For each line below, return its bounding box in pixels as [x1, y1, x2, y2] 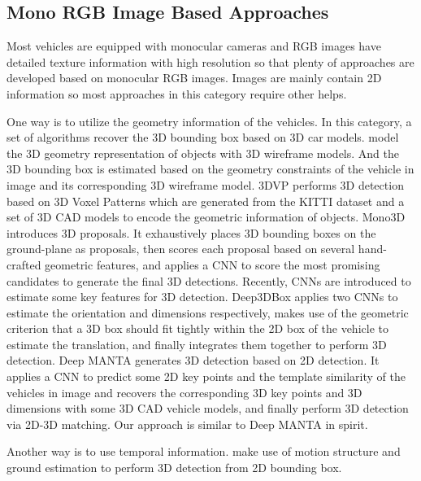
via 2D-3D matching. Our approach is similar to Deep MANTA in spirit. [7, 415, 368, 432]
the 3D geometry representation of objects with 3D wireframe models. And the [7, 144, 400, 161]
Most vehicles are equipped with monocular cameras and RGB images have [7, 37, 381, 55]
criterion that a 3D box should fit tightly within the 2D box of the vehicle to [7, 320, 388, 337]
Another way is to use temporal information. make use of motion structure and [7, 443, 401, 460]
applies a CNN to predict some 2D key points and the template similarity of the [7, 368, 406, 385]
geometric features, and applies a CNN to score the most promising [45, 256, 380, 273]
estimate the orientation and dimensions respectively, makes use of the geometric [7, 304, 409, 321]
